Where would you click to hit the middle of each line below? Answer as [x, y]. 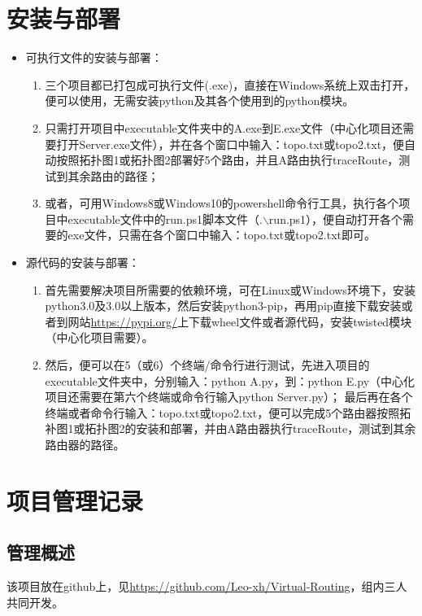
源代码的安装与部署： [83, 262]
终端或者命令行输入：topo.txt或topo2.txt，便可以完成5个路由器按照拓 [228, 412]
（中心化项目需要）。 [99, 337]
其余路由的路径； [113, 175]
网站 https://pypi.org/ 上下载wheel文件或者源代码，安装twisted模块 [240, 321]
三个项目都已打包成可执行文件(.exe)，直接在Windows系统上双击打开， [230, 84]
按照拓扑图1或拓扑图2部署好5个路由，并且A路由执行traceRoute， [228, 160]
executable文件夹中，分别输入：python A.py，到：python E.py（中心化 [230, 380]
